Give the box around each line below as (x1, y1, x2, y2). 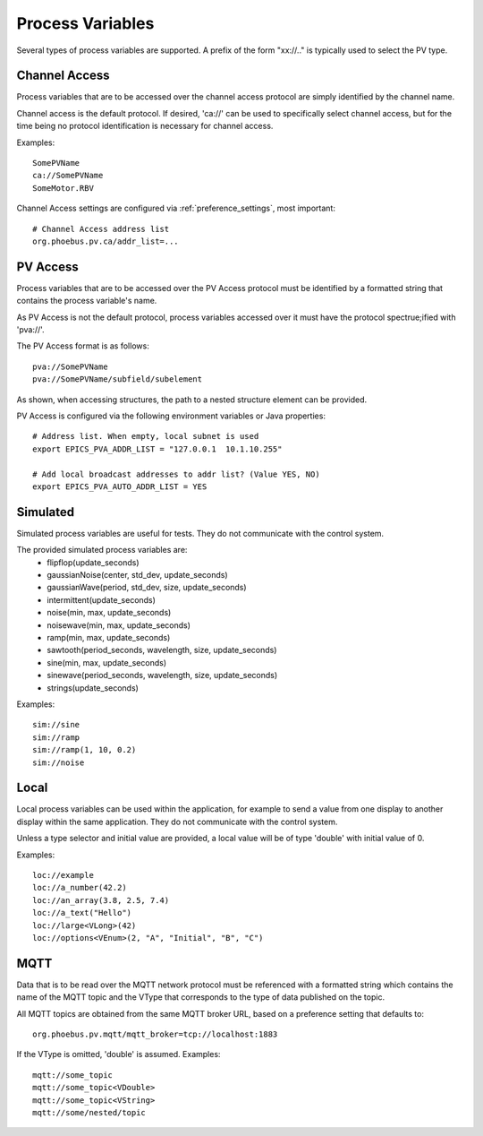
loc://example (32, 870, 94, 880)
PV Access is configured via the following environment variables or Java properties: (16, 410, 326, 421)
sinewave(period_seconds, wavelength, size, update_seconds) (47, 670, 278, 681)
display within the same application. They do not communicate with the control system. (16, 816, 338, 827)
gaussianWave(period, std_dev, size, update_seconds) (47, 582, 247, 593)
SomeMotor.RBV (32, 183, 94, 193)
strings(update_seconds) (47, 682, 139, 693)
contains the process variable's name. (16, 296, 157, 306)
